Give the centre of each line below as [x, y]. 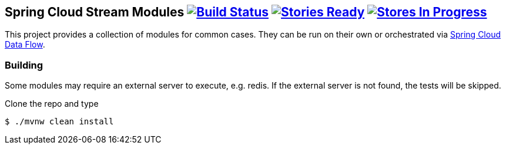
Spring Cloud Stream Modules [95, 12]
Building [24, 65]
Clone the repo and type [52, 104]
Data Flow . [25, 45]
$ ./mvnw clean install [59, 122]
